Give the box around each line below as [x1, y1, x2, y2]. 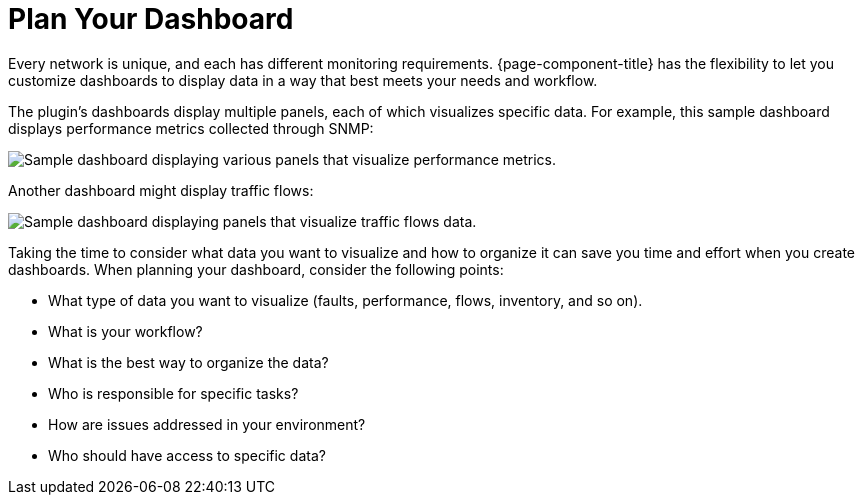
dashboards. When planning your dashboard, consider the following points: [8, 260, 504, 278]
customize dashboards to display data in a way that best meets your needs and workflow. [8, 71, 598, 89]
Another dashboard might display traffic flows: [8, 181, 314, 199]
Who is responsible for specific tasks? [48, 384, 299, 402]
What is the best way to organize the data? [48, 353, 329, 371]
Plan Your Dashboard [8, 2, 294, 36]
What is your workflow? [48, 322, 203, 340]
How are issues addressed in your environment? [48, 415, 366, 433]
